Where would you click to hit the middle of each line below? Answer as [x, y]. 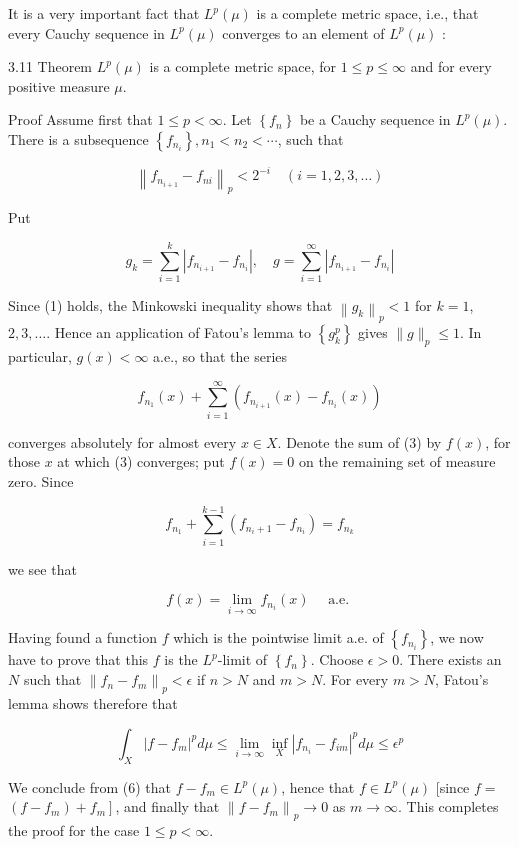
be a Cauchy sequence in [375, 119]
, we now [457, 637]
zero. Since [41, 480]
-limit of [242, 659]
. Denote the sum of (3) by [359, 441]
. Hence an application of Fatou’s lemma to [178, 332]
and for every [451, 66]
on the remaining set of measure [397, 461]
